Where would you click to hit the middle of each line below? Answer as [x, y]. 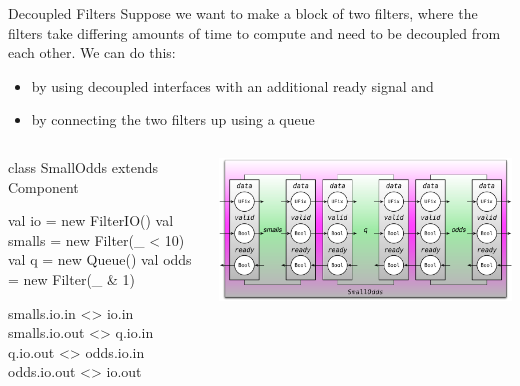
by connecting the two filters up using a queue [173, 119]
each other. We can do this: [92, 52]
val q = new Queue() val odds [100, 259]
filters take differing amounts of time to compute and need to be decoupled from [254, 32]
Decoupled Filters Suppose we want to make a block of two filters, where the [243, 13]
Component [43, 186]
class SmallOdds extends [83, 166]
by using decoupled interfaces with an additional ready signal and [232, 85]
